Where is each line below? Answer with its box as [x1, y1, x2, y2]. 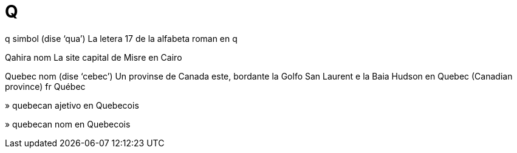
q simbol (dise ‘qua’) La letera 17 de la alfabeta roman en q [5, 33, 238, 44]
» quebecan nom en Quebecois [5, 118, 131, 129]
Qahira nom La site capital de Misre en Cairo [5, 52, 182, 63]
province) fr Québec [5, 81, 86, 92]
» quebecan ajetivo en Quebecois [5, 100, 139, 110]
